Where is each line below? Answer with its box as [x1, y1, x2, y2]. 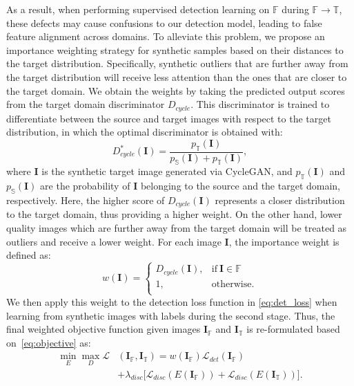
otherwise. [211, 279, 255, 289]
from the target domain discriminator [6, 97, 165, 111]
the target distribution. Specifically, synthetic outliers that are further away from [6, 56, 348, 71]
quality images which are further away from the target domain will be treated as [6, 221, 347, 235]
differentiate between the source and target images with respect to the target [6, 111, 331, 125]
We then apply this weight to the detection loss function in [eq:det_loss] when [6, 294, 337, 309]
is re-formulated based [246, 322, 340, 336]
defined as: [6, 248, 51, 262]
